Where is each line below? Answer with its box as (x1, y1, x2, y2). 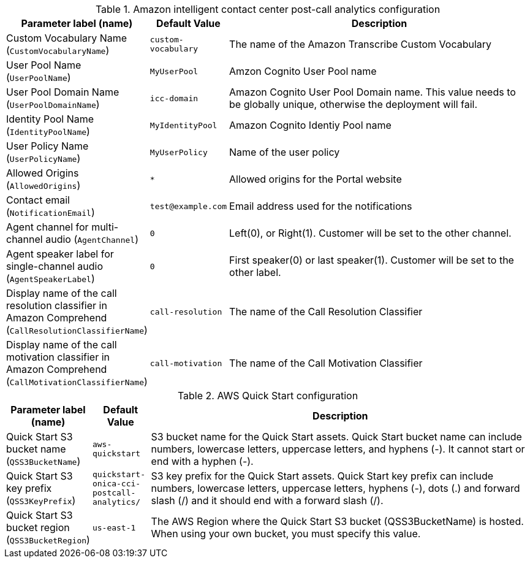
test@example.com (150, 201, 227, 211)
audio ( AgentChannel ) (45, 233, 139, 245)
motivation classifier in (6, 351, 110, 363)
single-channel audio (6, 260, 104, 272)
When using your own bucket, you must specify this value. (151, 527, 421, 540)
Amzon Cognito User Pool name (229, 65, 377, 77)
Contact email (6, 194, 70, 206)
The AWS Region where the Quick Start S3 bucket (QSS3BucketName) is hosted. (151, 515, 524, 527)
